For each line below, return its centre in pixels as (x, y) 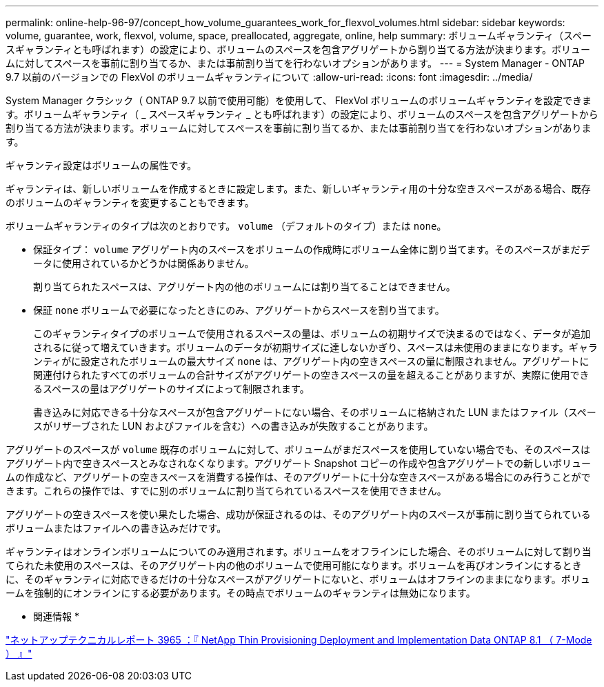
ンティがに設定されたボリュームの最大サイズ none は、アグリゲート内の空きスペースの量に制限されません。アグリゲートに (311, 361)
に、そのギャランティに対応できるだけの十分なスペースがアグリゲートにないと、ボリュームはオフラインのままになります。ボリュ (298, 579)
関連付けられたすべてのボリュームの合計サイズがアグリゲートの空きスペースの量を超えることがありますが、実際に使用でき (311, 375)
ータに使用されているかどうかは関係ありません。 (144, 263)
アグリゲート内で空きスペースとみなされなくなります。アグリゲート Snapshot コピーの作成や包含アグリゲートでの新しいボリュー (299, 463)
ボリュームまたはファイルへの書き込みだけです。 (116, 528)
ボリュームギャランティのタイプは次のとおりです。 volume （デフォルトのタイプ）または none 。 (226, 226)
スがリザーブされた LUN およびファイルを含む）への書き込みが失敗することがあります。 (233, 426)
